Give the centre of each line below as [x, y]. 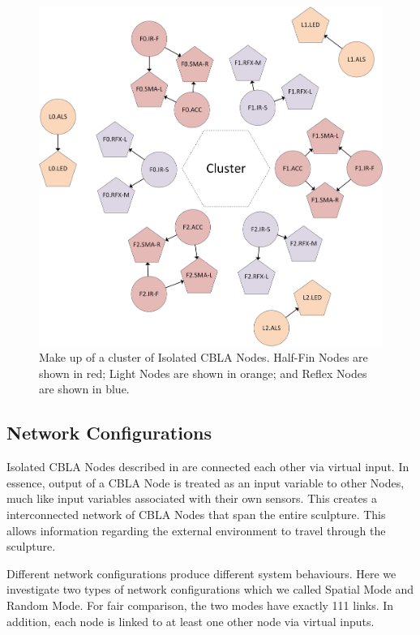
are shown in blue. [84, 389]
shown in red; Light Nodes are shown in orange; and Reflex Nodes [203, 373]
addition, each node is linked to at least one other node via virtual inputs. [191, 621]
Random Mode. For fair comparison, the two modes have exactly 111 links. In [200, 605]
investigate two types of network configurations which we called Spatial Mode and [210, 589]
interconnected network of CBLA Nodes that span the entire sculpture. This [196, 514]
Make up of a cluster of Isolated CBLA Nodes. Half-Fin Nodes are [204, 357]
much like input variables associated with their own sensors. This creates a [192, 498]
